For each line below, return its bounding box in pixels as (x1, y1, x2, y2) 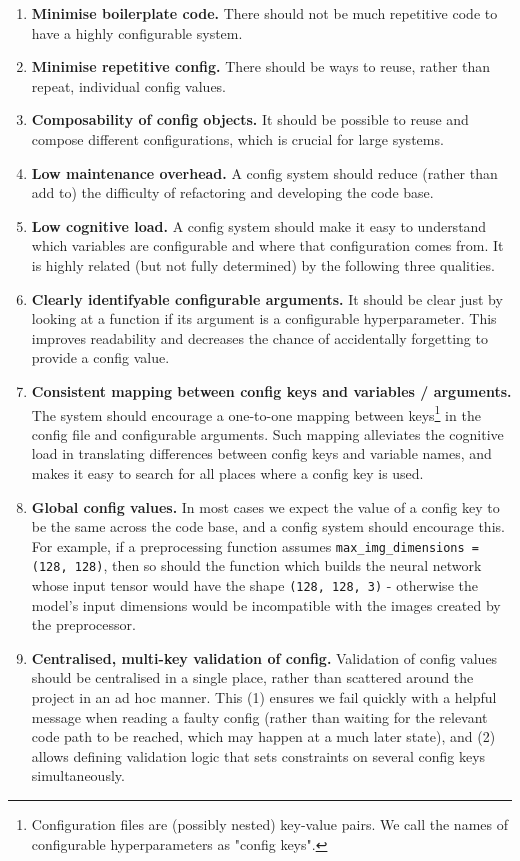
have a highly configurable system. (31, 22, 243, 43)
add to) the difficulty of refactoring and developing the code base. (31, 182, 434, 203)
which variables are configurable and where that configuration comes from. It (31, 235, 504, 256)
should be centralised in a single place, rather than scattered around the (31, 667, 474, 688)
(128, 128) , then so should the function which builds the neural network (31, 555, 482, 576)
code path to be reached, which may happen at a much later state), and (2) (31, 726, 496, 747)
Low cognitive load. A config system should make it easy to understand (31, 215, 487, 236)
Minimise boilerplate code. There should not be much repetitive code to (31, 3, 498, 23)
